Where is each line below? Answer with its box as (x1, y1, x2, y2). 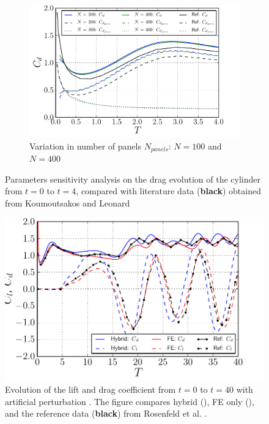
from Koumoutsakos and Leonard (5, 196, 130, 209)
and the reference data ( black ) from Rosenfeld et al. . (5, 407, 207, 420)
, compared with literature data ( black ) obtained (76, 184, 261, 197)
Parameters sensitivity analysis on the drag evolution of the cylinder (5, 172, 261, 185)
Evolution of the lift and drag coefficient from (5, 383, 176, 396)
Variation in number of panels (29, 139, 141, 152)
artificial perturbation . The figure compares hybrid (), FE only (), (5, 395, 254, 407)
